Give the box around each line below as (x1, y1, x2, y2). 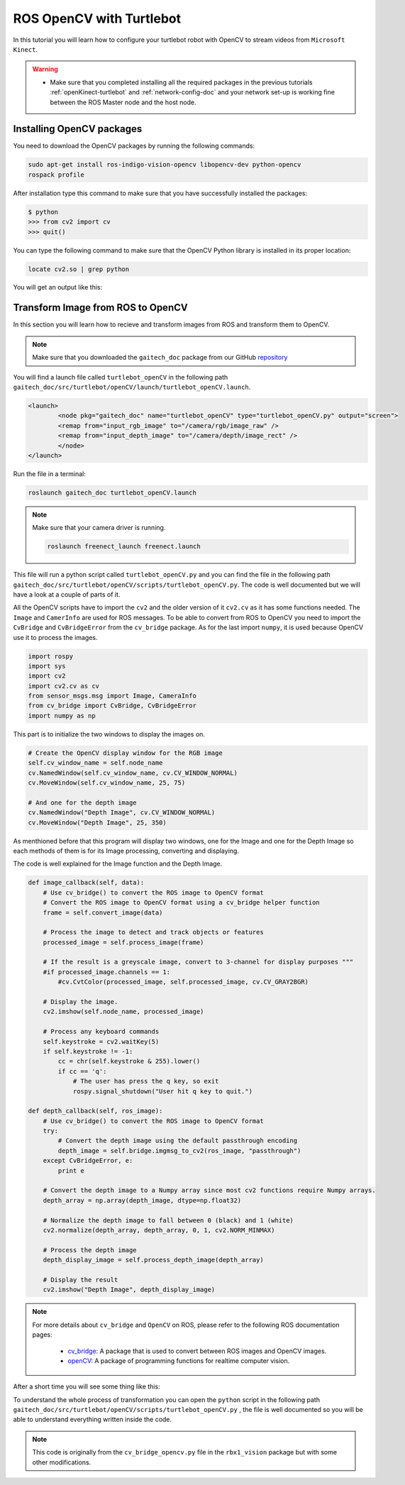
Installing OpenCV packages (13, 123, 143, 135)
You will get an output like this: (13, 283, 103, 292)
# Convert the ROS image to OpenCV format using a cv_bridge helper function (43, 898, 321, 907)
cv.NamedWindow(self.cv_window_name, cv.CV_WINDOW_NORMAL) (28, 768, 238, 777)
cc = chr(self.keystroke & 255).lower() (57, 1057, 201, 1066)
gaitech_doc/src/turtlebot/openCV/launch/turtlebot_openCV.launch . (13, 382, 251, 391)
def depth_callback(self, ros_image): (28, 1107, 163, 1115)
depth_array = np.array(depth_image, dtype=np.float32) (43, 1196, 242, 1204)
